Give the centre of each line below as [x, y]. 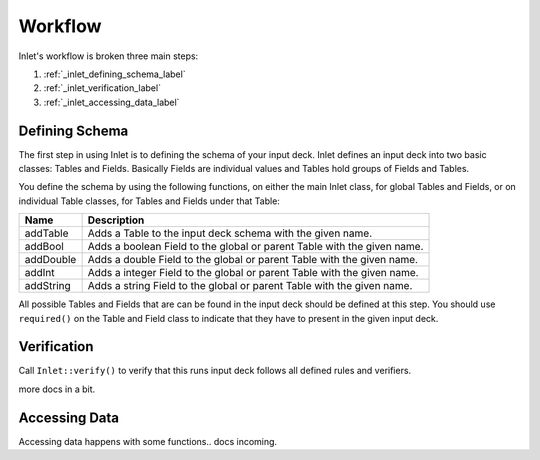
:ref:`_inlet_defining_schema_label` [114, 74]
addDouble [50, 260]
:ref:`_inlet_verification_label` [102, 88]
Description [116, 220]
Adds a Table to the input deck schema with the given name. [230, 233]
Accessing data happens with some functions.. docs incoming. [148, 441]
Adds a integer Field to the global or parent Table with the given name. [253, 273]
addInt [39, 273]
